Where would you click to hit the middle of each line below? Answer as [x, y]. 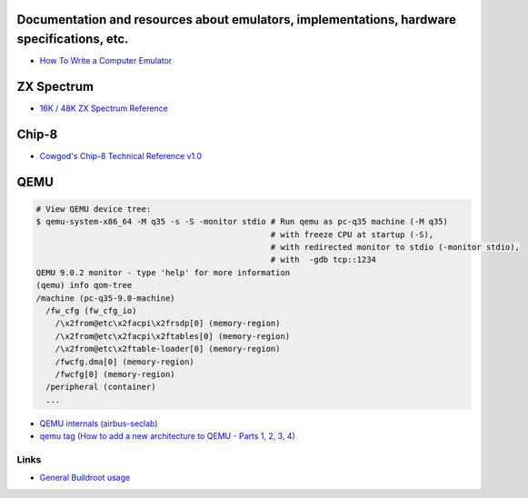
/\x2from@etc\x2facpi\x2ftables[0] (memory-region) [173, 336]
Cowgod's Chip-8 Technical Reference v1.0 [121, 155]
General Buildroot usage [85, 478]
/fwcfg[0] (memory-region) [115, 374]
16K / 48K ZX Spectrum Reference [104, 108]
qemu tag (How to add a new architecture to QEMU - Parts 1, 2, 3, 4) [167, 436]
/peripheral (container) [101, 387]
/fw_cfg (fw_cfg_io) [91, 311]
